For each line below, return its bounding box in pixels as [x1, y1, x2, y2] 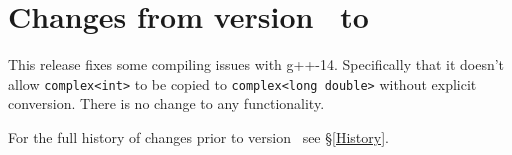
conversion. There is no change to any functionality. [8, 93, 325, 114]
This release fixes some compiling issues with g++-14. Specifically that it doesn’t [8, 54, 505, 75]
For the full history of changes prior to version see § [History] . [8, 126, 389, 147]
